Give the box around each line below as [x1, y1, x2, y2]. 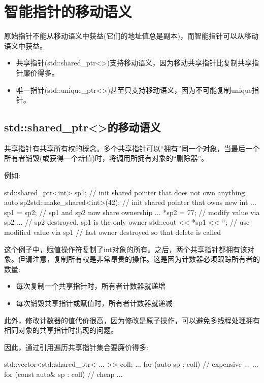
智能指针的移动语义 [4, 1, 133, 22]
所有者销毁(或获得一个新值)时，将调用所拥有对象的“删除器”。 [4, 153, 209, 163]
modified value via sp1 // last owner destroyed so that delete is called [4, 227, 221, 237]
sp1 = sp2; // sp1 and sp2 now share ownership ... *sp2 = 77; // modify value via [4, 206, 260, 217]
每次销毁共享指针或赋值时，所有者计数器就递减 [16, 298, 173, 308]
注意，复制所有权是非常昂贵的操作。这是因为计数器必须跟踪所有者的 [32, 254, 260, 264]
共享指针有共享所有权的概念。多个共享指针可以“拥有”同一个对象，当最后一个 [4, 143, 260, 153]
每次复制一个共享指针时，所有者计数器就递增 [16, 281, 166, 291]
